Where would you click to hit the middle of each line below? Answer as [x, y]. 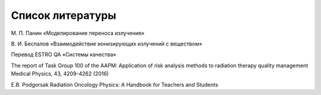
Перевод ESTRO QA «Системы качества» [64, 55]
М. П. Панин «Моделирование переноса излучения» [78, 33]
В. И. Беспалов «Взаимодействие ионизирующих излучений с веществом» [107, 44]
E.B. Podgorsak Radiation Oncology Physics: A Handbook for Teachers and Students [114, 84]
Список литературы [64, 15]
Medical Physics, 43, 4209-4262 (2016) [60, 74]
